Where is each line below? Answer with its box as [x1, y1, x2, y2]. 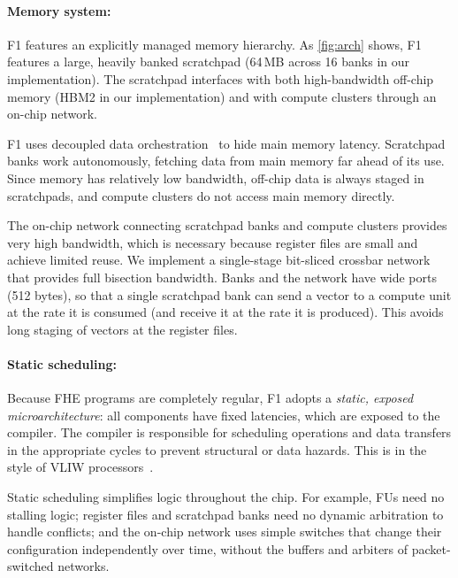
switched [7, 557, 54, 575]
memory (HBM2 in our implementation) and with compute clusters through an [7, 87, 437, 105]
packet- [411, 539, 451, 558]
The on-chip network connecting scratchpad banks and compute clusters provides [7, 216, 447, 235]
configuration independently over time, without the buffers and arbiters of [7, 539, 408, 558]
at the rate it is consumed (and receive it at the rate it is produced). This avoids [7, 303, 444, 321]
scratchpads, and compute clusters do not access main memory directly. [7, 186, 395, 204]
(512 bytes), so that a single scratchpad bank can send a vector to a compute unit [7, 285, 452, 304]
